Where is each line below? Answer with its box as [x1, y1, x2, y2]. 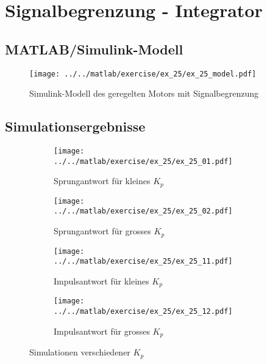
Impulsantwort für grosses [54, 324, 150, 337]
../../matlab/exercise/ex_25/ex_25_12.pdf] [54, 306, 233, 316]
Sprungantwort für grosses [54, 225, 151, 237]
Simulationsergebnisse [5, 117, 146, 136]
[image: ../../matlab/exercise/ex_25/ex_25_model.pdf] [29, 69, 257, 78]
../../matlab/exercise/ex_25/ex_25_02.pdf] [54, 207, 233, 216]
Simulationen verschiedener [29, 346, 130, 358]
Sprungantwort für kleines [54, 174, 151, 187]
